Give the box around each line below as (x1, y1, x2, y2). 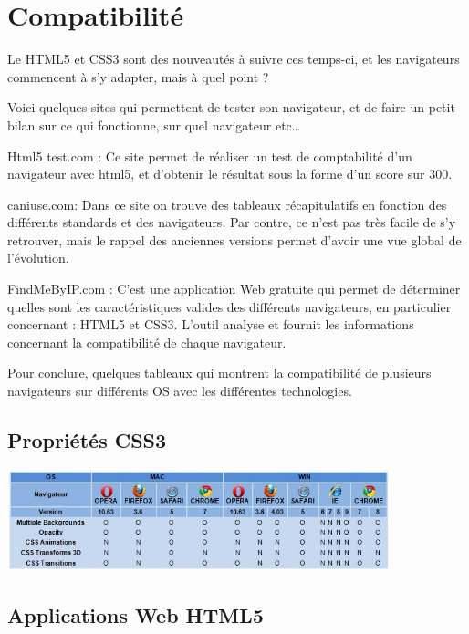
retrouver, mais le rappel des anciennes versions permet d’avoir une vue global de (7, 230, 462, 249)
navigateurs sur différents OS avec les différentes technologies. (7, 381, 352, 400)
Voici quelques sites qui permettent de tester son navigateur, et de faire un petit (7, 98, 455, 117)
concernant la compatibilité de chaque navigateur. (7, 332, 287, 351)
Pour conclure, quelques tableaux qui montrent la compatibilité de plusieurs (7, 363, 432, 382)
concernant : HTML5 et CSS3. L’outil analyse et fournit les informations (7, 315, 414, 334)
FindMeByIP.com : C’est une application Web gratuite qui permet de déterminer (7, 279, 461, 298)
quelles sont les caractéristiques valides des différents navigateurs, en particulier (7, 296, 452, 316)
